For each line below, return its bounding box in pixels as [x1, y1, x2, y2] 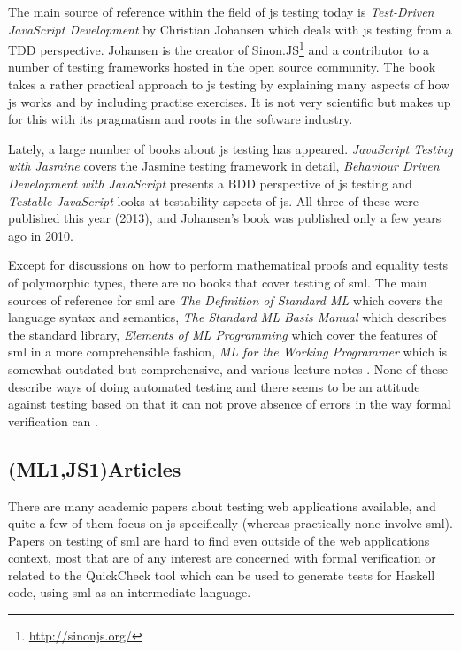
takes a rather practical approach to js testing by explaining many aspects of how [8, 75, 450, 94]
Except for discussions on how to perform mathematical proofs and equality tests [8, 256, 449, 274]
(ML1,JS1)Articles [8, 455, 181, 482]
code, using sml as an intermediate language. [8, 583, 251, 601]
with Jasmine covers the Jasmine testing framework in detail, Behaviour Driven [8, 157, 440, 175]
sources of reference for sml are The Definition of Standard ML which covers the [8, 290, 443, 309]
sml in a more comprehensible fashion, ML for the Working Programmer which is [8, 342, 448, 361]
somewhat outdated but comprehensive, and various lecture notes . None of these [8, 359, 449, 378]
